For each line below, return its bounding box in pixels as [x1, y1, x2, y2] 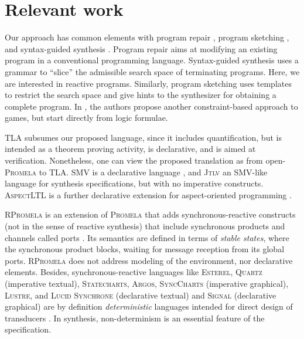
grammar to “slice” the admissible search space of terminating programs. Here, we [5, 65, 300, 77]
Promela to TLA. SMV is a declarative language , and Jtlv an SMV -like [5, 165, 268, 178]
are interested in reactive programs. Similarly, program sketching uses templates [5, 77, 292, 89]
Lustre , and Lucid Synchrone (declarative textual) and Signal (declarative [5, 289, 276, 301]
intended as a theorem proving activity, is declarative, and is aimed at [5, 143, 256, 155]
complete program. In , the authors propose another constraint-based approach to [5, 100, 298, 112]
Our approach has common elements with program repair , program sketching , [5, 31, 289, 43]
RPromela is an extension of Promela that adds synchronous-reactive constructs [5, 208, 296, 221]
